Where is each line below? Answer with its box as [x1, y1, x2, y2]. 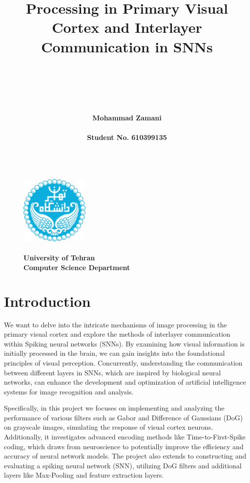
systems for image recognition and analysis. [4, 386, 134, 396]
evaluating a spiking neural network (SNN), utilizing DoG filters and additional [4, 460, 242, 470]
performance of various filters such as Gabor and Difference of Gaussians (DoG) [4, 412, 243, 422]
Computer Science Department [23, 262, 130, 272]
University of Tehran [23, 253, 95, 263]
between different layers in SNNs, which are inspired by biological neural [4, 367, 221, 377]
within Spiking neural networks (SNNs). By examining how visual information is [4, 338, 245, 348]
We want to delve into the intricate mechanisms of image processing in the [4, 319, 227, 329]
